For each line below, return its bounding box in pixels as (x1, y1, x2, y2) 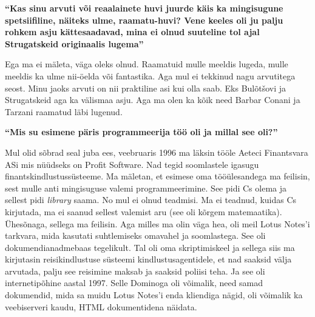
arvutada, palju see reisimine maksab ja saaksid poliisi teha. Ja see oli (5, 264, 265, 277)
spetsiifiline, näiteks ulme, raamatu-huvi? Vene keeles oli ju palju (5, 13, 283, 26)
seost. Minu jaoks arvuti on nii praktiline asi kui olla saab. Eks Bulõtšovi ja (5, 81, 286, 94)
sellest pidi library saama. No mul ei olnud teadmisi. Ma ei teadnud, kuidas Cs (5, 193, 297, 206)
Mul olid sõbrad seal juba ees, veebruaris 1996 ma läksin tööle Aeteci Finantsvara (5, 145, 308, 158)
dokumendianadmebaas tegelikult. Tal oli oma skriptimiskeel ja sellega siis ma (5, 241, 295, 253)
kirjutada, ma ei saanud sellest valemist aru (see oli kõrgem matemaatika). (5, 205, 282, 218)
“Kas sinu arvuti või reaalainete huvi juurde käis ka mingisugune (5, 2, 283, 14)
